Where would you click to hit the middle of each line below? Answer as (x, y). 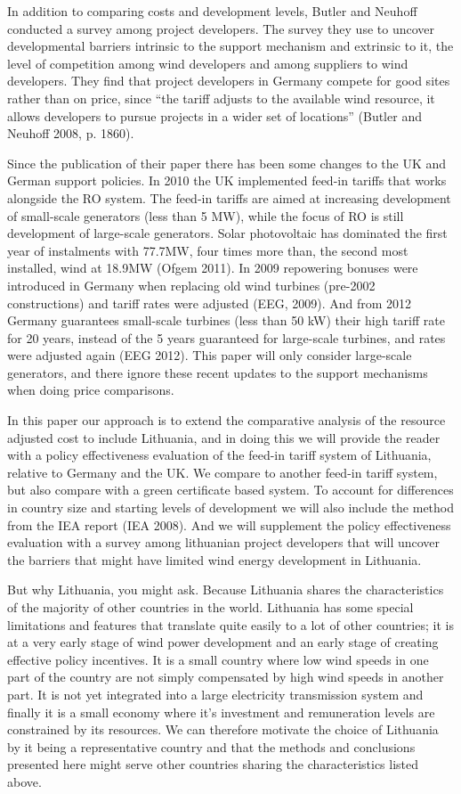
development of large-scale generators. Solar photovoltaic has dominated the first (227, 233)
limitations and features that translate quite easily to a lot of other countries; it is (230, 624)
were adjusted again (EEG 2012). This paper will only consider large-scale (210, 355)
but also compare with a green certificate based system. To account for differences (230, 490)
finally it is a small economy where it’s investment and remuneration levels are (221, 712)
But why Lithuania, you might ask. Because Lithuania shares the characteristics (226, 589)
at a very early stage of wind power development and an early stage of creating (223, 642)
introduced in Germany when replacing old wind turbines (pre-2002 (191, 285)
